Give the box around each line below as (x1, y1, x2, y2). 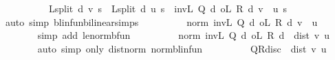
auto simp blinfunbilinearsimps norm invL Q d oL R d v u (5, 14, 318, 29)
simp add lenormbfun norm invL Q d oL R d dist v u (37, 28, 330, 42)
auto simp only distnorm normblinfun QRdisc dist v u (37, 41, 327, 55)
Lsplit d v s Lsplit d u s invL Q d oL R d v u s (48, 1, 287, 15)
